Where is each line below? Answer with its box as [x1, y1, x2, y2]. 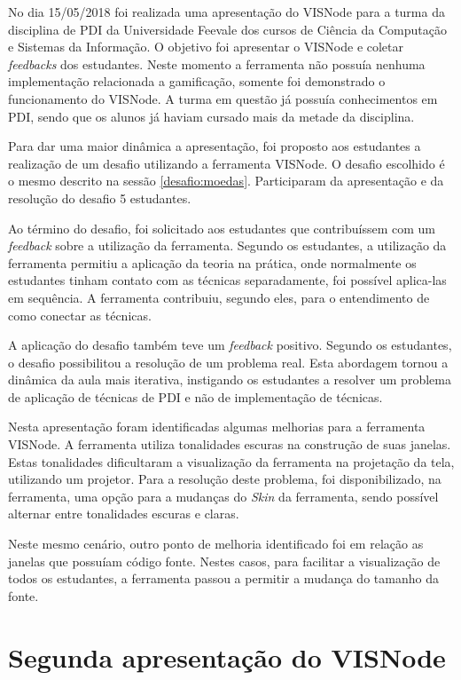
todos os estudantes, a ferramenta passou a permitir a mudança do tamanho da [8, 569, 439, 588]
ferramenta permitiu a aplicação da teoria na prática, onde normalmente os [8, 253, 417, 272]
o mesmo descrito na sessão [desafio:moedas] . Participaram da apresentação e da [8, 171, 444, 190]
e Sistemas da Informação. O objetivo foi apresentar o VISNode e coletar [8, 37, 404, 56]
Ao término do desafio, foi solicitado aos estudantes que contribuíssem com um [8, 218, 436, 237]
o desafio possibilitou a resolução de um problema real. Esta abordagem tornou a [8, 352, 449, 371]
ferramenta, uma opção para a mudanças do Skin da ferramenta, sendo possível [8, 486, 439, 505]
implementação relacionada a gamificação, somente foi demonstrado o [8, 72, 386, 91]
